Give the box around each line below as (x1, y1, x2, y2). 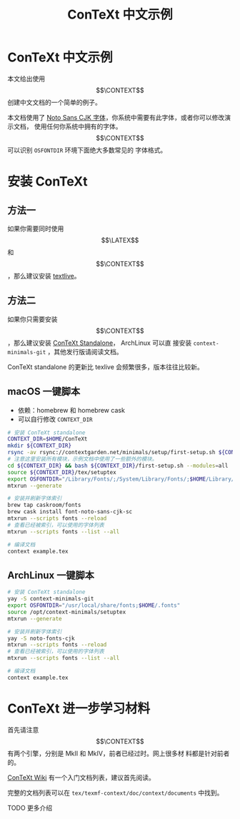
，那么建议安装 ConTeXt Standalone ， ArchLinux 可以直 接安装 (7, 338, 192, 347)
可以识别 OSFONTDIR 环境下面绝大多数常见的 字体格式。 (7, 146, 167, 154)
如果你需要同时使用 (7, 224, 64, 233)
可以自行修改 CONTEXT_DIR (17, 415, 93, 423)
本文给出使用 (7, 74, 45, 83)
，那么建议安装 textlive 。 (7, 271, 81, 280)
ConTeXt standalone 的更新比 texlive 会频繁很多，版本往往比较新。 (7, 362, 204, 371)
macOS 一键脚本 (7, 386, 81, 398)
